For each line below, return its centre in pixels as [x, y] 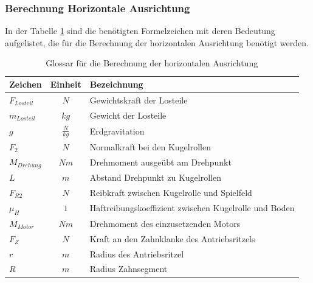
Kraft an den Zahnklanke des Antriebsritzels [172, 238]
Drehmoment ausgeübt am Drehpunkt [160, 162]
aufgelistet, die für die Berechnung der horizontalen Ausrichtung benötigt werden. [157, 42]
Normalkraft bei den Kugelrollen [150, 146]
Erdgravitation [117, 131]
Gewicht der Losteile [128, 115]
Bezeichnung [116, 84]
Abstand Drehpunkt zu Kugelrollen [155, 177]
